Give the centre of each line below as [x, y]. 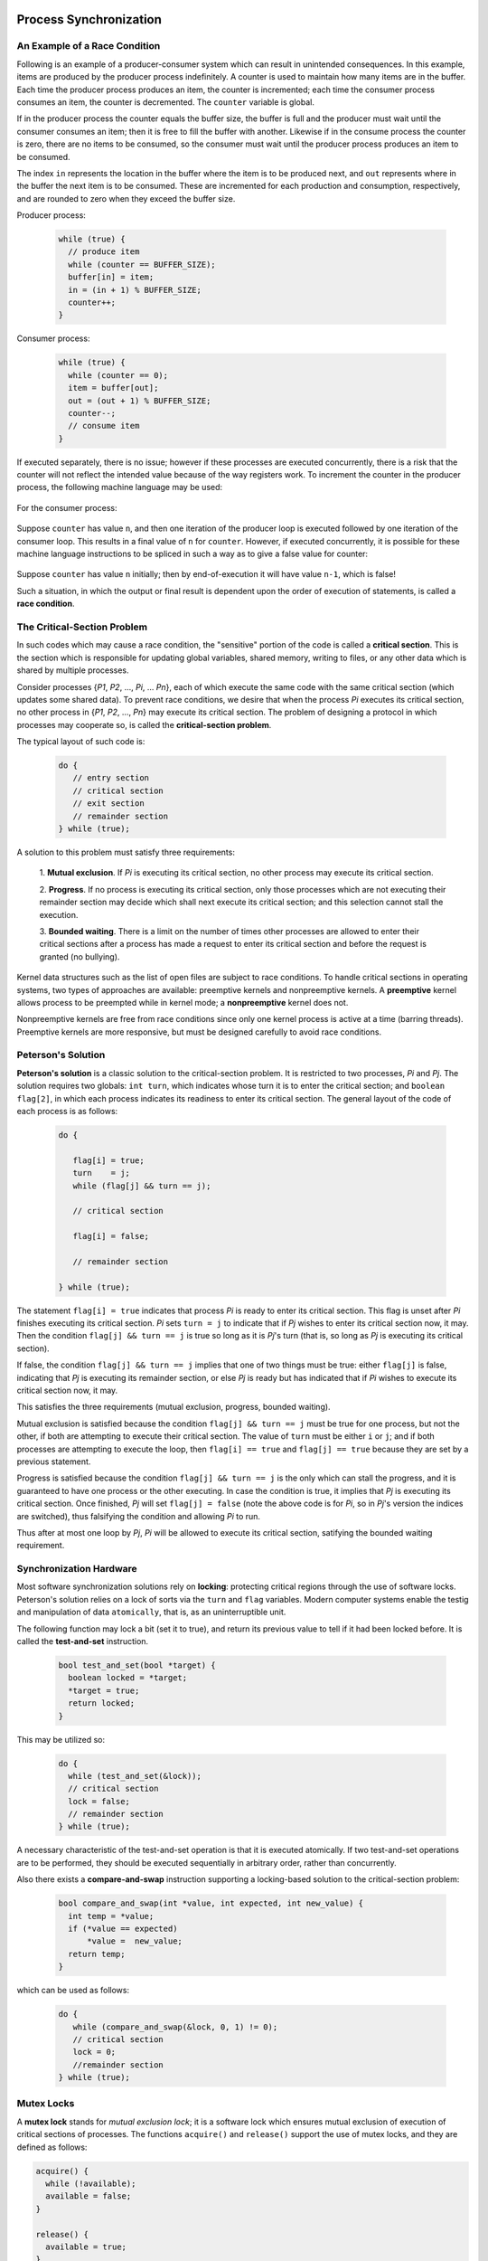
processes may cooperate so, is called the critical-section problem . [144, 724]
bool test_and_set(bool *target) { [137, 1665]
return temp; [97, 1954]
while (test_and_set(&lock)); [135, 1776]
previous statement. [54, 1462]
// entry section [111, 778]
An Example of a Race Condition [89, 46]
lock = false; [99, 1801]
